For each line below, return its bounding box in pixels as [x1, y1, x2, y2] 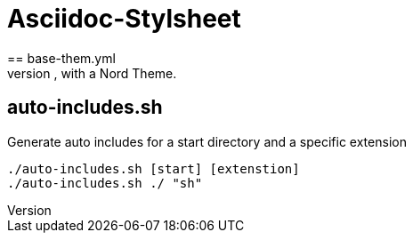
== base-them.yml [7, 50, 116, 66]
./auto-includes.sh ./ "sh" [7, 175, 203, 190]
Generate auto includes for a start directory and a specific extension [7, 133, 407, 149]
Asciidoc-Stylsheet [7, 4, 241, 34]
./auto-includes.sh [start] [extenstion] [7, 161, 300, 176]
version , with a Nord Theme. [7, 65, 177, 81]
